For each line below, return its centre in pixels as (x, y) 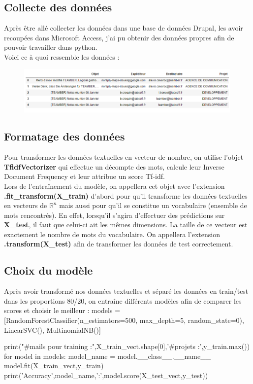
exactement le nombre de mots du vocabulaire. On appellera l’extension (112, 234)
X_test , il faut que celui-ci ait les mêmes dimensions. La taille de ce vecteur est (126, 225)
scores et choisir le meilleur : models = (62, 310)
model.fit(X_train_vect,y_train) (54, 366)
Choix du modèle (48, 270)
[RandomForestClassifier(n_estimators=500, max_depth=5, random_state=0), (124, 320)
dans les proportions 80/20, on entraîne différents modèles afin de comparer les (123, 300)
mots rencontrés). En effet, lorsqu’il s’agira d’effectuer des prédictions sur (114, 215)
